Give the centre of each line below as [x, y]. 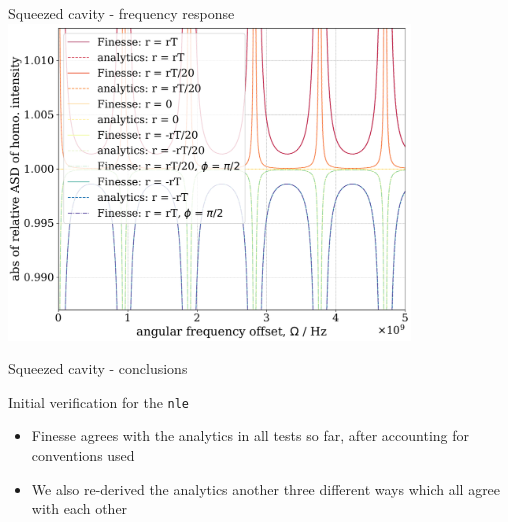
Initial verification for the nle [99, 401]
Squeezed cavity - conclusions [98, 368]
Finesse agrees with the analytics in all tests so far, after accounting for [250, 435]
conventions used [83, 454]
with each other [79, 508]
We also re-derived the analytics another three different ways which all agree [266, 488]
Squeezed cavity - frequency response [121, 13]
